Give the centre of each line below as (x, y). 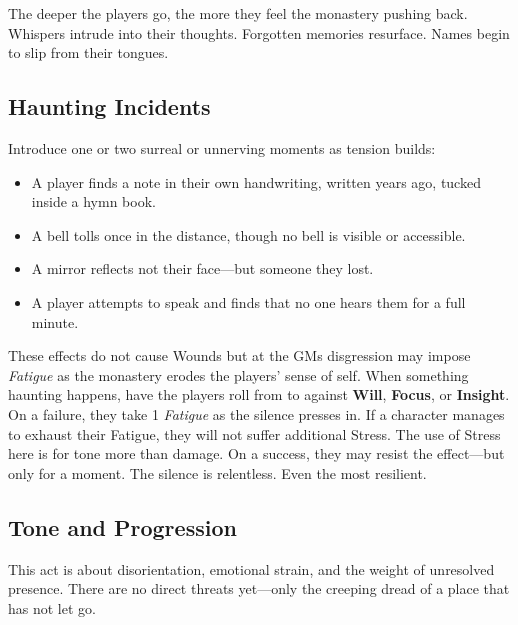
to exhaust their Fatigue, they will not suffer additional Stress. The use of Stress (254, 433)
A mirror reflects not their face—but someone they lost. (202, 268)
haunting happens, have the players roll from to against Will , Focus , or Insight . (259, 394)
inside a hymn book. (93, 201)
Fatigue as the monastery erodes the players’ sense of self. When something (238, 374)
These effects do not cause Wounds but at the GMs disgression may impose (239, 355)
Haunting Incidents (109, 106)
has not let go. (52, 607)
